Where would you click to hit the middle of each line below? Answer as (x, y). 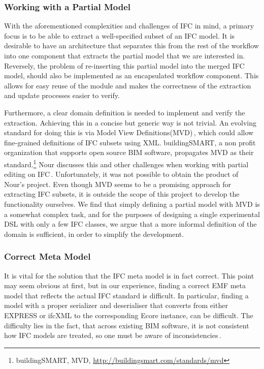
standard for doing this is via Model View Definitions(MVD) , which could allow (129, 132)
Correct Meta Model (47, 256)
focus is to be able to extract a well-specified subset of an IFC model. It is (120, 35)
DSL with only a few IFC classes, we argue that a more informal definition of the (130, 224)
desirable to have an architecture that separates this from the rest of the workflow (131, 45)
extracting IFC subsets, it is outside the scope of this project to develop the (122, 194)
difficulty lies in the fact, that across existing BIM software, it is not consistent (127, 325)
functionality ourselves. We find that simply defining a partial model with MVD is (132, 204)
